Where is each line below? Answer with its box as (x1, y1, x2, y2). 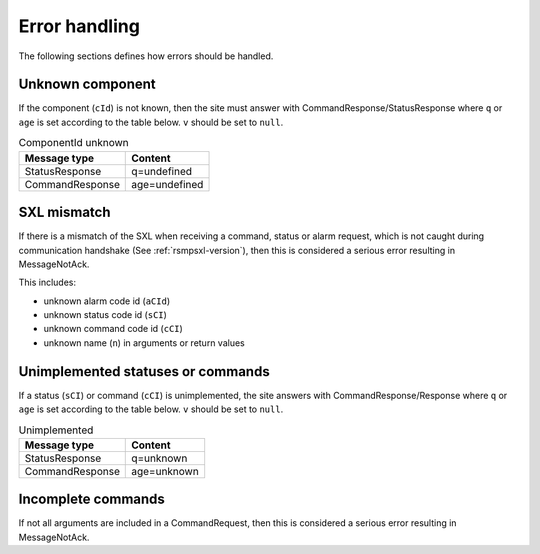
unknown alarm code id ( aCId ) (43, 295, 171, 307)
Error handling (18, 15, 140, 37)
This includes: (18, 276, 77, 289)
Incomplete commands (18, 491, 165, 508)
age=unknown (131, 464, 199, 478)
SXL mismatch (18, 204, 111, 221)
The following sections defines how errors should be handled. (18, 50, 274, 62)
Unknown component (18, 76, 157, 93)
